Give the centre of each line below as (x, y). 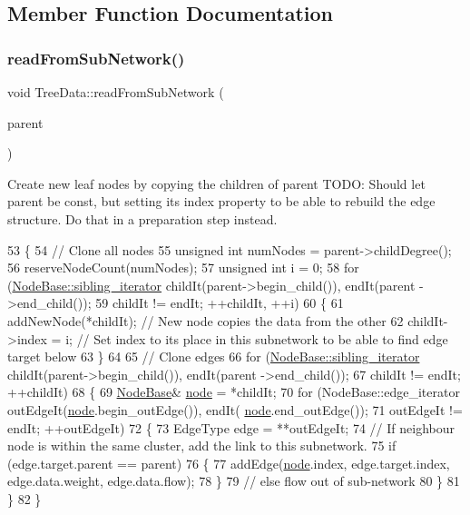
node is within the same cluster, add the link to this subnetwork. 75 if (202, 446)
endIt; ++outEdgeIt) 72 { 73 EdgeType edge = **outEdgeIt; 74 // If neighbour (231, 427)
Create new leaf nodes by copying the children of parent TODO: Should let (216, 183)
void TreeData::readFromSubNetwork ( (116, 92)
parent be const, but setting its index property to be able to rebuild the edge (221, 201)
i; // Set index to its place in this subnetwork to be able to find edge (257, 338)
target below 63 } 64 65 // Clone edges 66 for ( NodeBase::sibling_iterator (214, 357)
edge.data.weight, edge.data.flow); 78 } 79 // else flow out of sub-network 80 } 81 (234, 481)
